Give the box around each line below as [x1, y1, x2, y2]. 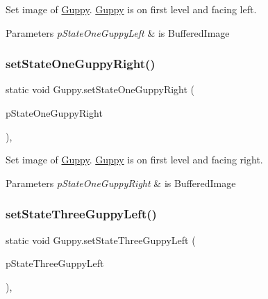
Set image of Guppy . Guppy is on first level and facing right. [6, 152, 263, 167]
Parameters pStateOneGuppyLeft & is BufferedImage [6, 25, 230, 40]
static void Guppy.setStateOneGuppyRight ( [6, 82, 195, 97]
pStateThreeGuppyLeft [6, 256, 104, 270]
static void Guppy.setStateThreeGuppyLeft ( [6, 232, 196, 247]
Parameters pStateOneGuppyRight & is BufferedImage [6, 175, 236, 190]
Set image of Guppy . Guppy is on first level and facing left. [6, 2, 257, 16]
